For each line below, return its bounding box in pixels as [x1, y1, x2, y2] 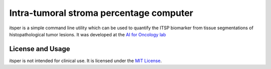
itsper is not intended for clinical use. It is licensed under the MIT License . [9, 58, 162, 64]
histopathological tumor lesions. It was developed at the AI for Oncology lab [9, 31, 166, 37]
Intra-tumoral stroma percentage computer [9, 7, 193, 18]
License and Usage [9, 45, 70, 53]
